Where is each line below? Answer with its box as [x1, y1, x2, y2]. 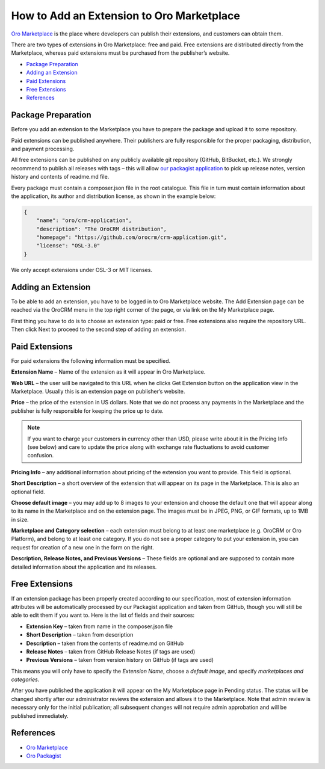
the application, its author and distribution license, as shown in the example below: [11, 193, 216, 200]
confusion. [27, 452, 54, 459]
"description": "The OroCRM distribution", [36, 226, 167, 232]
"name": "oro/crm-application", [36, 217, 132, 224]
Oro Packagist [26, 752, 61, 759]
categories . [11, 676, 40, 683]
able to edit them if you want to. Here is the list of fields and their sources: [11, 611, 195, 619]
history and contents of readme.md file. [11, 173, 110, 181]
